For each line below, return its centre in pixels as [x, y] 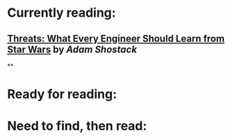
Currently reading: [61, 13]
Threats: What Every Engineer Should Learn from [116, 39]
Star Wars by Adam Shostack [72, 49]
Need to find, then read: [77, 126]
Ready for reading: [62, 94]
